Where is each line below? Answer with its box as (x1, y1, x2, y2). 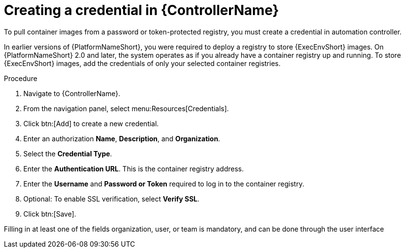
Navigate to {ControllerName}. (23, 89, 121, 98)
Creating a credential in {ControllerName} (4, 2, 279, 18)
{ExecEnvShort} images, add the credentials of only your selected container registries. (4, 59, 281, 67)
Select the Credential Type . (23, 149, 112, 158)
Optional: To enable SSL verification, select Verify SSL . (23, 194, 200, 203)
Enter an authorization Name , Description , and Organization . (23, 134, 220, 143)
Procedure (4, 74, 37, 83)
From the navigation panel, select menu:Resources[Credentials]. (23, 104, 229, 113)
